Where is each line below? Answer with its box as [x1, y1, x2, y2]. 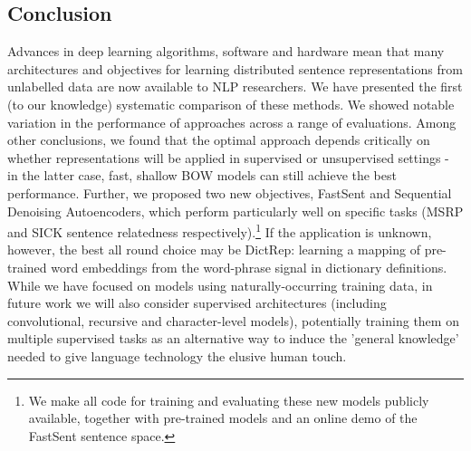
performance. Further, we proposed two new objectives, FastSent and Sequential [7, 183, 452, 202]
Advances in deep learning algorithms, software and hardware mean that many [7, 42, 445, 61]
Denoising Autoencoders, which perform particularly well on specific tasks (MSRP [7, 201, 464, 220]
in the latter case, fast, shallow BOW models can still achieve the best [7, 166, 397, 185]
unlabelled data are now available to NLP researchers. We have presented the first [7, 77, 463, 96]
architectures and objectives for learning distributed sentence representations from [7, 59, 463, 78]
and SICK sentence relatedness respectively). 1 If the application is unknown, [7, 220, 432, 241]
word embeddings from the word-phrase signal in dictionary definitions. [51, 257, 447, 276]
